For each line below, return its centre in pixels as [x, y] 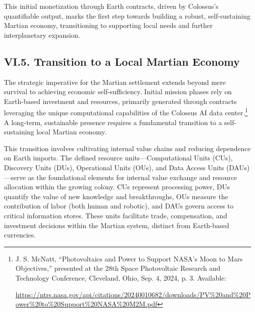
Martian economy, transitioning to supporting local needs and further [108, 25]
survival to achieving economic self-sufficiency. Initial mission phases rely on [118, 91]
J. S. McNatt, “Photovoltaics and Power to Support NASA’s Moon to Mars [129, 258]
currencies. [20, 235]
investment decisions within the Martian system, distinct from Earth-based [117, 225]
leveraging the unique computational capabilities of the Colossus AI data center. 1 [126, 112]
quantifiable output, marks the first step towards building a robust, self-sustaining [127, 15]
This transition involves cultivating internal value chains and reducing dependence [127, 148]
